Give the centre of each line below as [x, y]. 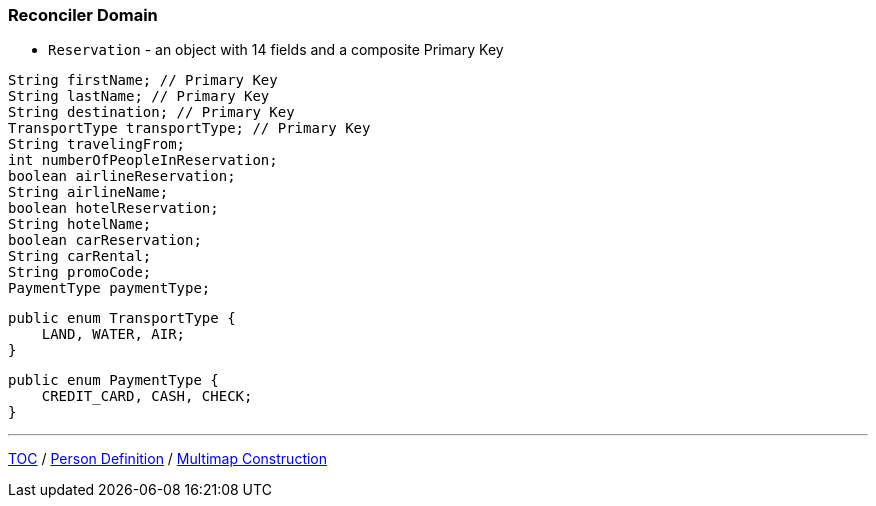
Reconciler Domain [83, 15]
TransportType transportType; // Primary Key [189, 128]
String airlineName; [88, 192]
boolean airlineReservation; [122, 176]
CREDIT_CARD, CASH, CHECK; [147, 396]
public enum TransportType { [122, 318]
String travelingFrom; [97, 144]
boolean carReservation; [105, 240]
